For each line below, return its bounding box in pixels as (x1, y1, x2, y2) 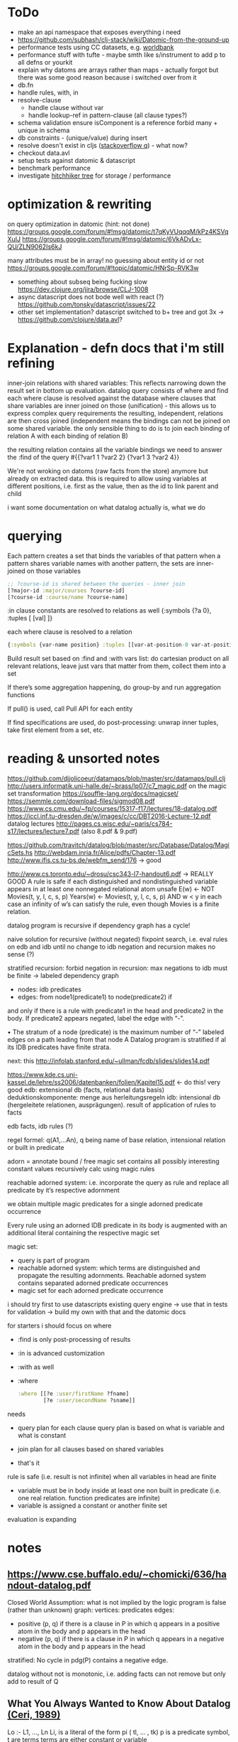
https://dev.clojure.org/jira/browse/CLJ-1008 (17, 285, 149, 294)
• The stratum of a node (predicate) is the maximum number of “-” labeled (7, 1028, 225, 1036)
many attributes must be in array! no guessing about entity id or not (7, 256, 204, 264)
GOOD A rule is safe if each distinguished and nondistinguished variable (7, 877, 218, 886)
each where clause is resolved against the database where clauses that (7, 394, 216, 402)
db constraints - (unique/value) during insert (17, 133, 147, 142)
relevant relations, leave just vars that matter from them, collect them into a (7, 662, 227, 670)
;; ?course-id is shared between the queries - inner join (7, 580, 186, 587)
